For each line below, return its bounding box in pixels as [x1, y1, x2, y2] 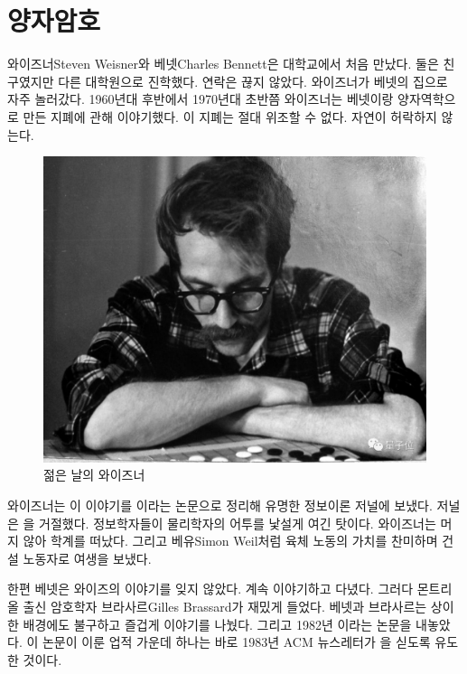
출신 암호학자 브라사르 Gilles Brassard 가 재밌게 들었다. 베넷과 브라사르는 [23, 596, 427, 615]
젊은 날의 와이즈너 [43, 465, 145, 484]
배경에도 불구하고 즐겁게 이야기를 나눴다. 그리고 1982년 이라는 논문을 [23, 614, 412, 633]
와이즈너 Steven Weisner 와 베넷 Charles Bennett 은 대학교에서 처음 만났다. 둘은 [7, 54, 439, 73]
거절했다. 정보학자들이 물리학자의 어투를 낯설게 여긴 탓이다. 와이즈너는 [39, 513, 436, 532]
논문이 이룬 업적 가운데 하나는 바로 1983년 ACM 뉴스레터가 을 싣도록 [42, 632, 431, 651]
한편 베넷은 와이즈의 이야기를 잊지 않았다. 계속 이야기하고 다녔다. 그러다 [7, 579, 414, 598]
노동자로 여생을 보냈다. [23, 548, 152, 567]
